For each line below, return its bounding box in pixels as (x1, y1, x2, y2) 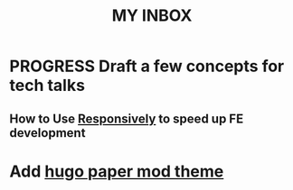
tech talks (9, 76, 86, 95)
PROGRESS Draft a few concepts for (9, 56, 285, 77)
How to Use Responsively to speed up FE (9, 111, 244, 126)
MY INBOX (111, 5, 193, 26)
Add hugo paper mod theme (9, 161, 224, 181)
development (9, 125, 86, 140)
